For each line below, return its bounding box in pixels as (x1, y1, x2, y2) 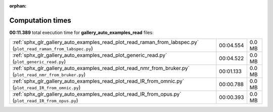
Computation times (9, 16, 71, 25)
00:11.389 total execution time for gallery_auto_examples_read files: (9, 29, 154, 35)
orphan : (9, 3, 27, 9)
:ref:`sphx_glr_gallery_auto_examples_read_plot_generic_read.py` (12, 52, 167, 59)
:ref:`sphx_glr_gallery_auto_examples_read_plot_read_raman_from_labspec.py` (12, 39, 199, 46)
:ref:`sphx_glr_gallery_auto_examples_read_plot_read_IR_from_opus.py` (12, 91, 181, 98)
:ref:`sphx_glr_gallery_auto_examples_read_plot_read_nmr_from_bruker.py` (12, 65, 190, 72)
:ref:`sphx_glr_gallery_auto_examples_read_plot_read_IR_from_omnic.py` (12, 78, 185, 85)
